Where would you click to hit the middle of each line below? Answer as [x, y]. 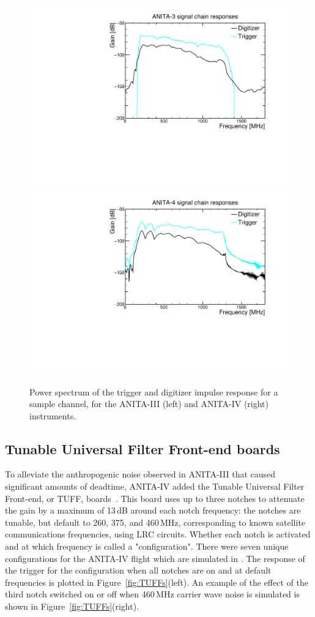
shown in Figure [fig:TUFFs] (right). [72, 606]
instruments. [53, 415]
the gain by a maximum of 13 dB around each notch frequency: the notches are [153, 510]
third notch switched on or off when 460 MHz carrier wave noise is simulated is [152, 594]
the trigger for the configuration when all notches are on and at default [138, 570]
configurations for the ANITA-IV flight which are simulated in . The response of [155, 558]
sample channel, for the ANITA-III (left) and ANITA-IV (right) [149, 404]
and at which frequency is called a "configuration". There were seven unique [147, 546]
